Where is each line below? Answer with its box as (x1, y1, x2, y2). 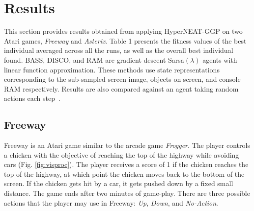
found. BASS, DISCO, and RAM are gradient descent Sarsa (4, 54, 184, 65)
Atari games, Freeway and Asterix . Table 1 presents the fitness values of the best (4, 35, 247, 46)
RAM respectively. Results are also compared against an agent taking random (4, 83, 239, 94)
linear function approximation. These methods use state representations (4, 64, 220, 74)
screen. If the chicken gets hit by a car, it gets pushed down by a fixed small (4, 178, 233, 188)
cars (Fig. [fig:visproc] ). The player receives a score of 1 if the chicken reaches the (4, 159, 249, 169)
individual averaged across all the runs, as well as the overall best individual (4, 45, 233, 55)
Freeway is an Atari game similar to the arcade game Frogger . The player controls (4, 140, 250, 150)
